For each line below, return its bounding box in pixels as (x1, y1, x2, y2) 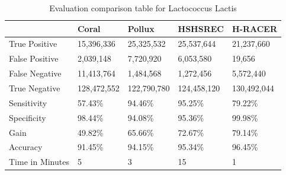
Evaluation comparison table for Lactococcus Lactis (49, 2, 237, 14)
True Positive (9, 37, 57, 50)
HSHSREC (178, 22, 224, 34)
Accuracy (9, 141, 43, 153)
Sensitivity (9, 96, 47, 109)
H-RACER (232, 22, 278, 34)
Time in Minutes (9, 155, 69, 168)
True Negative (9, 81, 60, 94)
